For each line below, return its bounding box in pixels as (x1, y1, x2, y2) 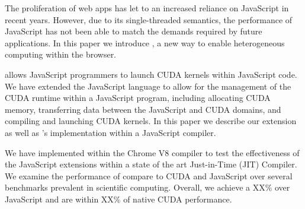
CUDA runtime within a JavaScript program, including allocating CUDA (5, 91, 271, 104)
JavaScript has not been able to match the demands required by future (5, 25, 262, 37)
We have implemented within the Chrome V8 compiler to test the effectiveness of (5, 146, 300, 159)
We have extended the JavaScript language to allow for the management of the (5, 80, 291, 92)
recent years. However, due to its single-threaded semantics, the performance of (5, 13, 293, 26)
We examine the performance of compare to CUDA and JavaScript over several (5, 169, 293, 182)
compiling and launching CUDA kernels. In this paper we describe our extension (5, 115, 297, 127)
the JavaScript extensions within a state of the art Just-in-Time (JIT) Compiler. (5, 158, 297, 170)
